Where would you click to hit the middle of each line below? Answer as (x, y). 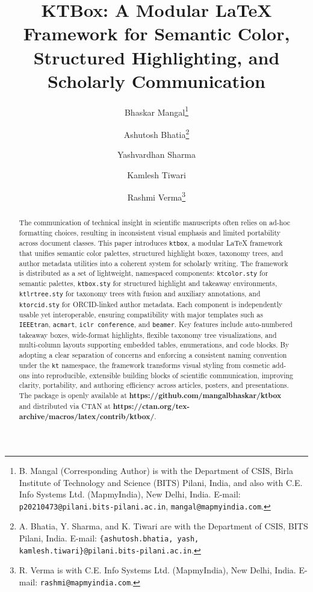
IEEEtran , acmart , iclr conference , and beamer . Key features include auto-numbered (156, 324)
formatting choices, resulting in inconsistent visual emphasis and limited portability (150, 233)
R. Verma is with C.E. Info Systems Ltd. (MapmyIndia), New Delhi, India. (157, 570)
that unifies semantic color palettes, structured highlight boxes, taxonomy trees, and (151, 253)
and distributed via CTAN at (65, 406)
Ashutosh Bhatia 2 (156, 133)
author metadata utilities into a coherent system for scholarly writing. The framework (153, 263)
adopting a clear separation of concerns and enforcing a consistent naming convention (153, 354)
